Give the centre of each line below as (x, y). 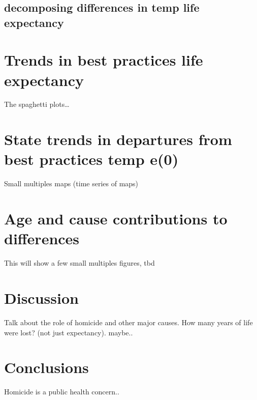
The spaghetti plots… (37, 104)
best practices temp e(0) (91, 159)
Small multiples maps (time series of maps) (71, 183)
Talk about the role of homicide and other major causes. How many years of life (128, 322)
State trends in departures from (118, 139)
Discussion (41, 298)
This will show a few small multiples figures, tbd (79, 263)
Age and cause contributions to (116, 219)
